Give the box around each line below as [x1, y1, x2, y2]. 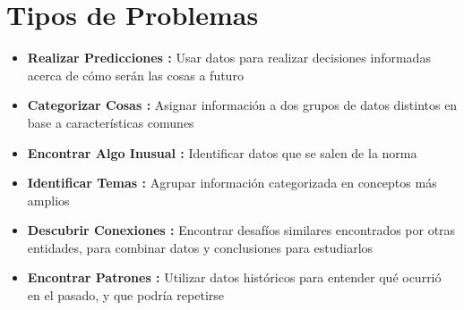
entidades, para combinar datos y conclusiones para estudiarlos [27, 238, 374, 256]
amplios [27, 190, 70, 209]
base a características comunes [27, 113, 194, 131]
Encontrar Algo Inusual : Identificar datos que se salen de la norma [27, 143, 417, 162]
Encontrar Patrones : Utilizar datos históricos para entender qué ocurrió [27, 268, 442, 287]
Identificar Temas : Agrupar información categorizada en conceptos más [27, 173, 437, 192]
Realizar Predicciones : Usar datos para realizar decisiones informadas [27, 48, 431, 67]
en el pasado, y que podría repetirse [27, 286, 225, 305]
